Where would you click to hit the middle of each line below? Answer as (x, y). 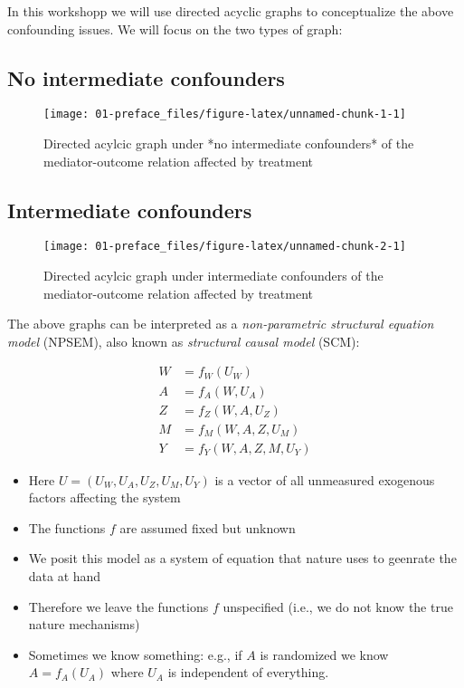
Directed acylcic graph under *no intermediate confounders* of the (229, 143)
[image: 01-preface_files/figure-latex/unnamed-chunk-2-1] (225, 247)
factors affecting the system (104, 497)
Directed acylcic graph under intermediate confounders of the (213, 276)
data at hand (65, 576)
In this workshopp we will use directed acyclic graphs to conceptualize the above (231, 11)
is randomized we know (324, 654)
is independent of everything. (248, 672)
